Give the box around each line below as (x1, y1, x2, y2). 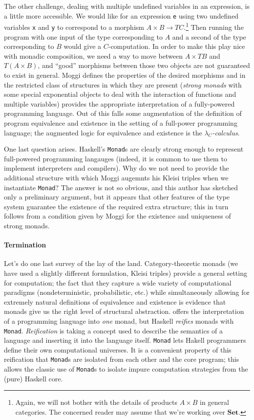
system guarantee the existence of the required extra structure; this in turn (4, 201, 229, 211)
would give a (63, 41, 102, 51)
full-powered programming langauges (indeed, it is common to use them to (4, 153, 227, 163)
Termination (4, 240, 46, 250)
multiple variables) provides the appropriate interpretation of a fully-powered (4, 98, 235, 109)
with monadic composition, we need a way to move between (4, 50, 183, 61)
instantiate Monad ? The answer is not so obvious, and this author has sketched (4, 182, 238, 192)
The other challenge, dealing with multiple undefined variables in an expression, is (4, 1, 250, 11)
